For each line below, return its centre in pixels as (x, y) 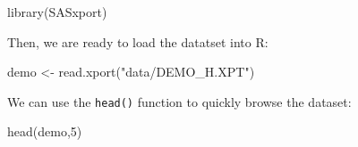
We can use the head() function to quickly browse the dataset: (179, 101)
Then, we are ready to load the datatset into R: (138, 41)
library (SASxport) (57, 12)
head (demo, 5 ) (45, 131)
